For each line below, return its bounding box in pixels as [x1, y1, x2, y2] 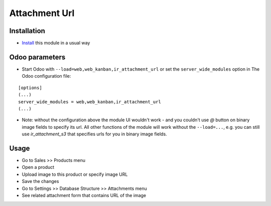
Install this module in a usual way [22, 40, 90, 46]
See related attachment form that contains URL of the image [22, 192, 147, 198]
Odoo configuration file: [22, 73, 71, 79]
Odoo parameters [9, 53, 66, 61]
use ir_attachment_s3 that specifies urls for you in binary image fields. [22, 131, 168, 137]
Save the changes [22, 178, 59, 184]
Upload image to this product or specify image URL [22, 171, 128, 177]
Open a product [22, 164, 55, 170]
